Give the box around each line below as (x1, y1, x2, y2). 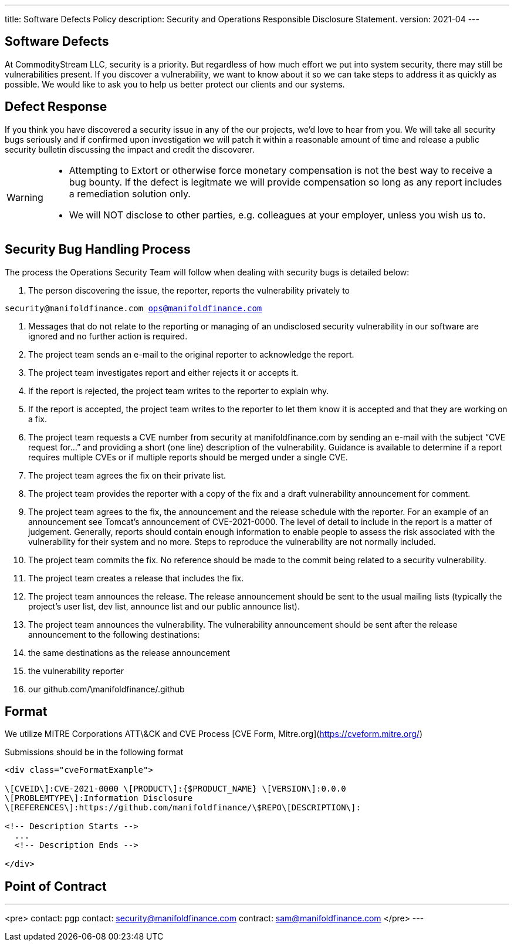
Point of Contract (5, 878, 107, 894)
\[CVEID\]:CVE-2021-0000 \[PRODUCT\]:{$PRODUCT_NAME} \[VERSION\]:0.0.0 (5, 784, 346, 794)
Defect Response (5, 99, 107, 115)
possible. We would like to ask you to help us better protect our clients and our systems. (5, 79, 345, 89)
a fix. (28, 413, 48, 424)
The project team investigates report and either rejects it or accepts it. (28, 367, 299, 378)
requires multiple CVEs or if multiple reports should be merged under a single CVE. (28, 452, 348, 462)
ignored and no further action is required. (28, 331, 188, 341)
